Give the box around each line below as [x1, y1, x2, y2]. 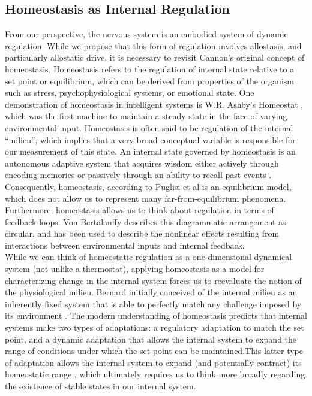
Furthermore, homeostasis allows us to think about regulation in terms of [5, 204, 274, 216]
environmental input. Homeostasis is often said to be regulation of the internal [5, 121, 293, 134]
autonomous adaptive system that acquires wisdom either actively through [5, 156, 279, 169]
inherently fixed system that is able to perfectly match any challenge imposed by [5, 297, 302, 310]
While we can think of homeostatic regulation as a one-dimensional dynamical [5, 250, 292, 263]
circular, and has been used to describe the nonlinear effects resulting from [5, 227, 280, 240]
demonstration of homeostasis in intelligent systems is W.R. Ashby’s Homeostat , [5, 98, 304, 110]
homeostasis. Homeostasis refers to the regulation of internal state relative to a [5, 62, 295, 75]
